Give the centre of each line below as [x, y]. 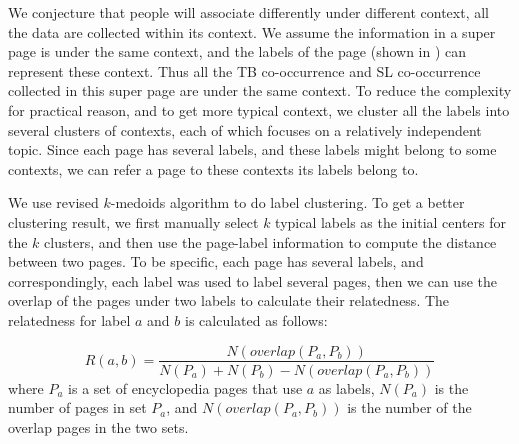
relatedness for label [69, 319]
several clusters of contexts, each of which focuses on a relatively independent [245, 129]
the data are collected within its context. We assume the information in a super [252, 31]
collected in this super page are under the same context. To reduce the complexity [260, 90]
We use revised [53, 202]
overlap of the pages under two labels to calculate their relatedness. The [229, 300]
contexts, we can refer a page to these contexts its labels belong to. [213, 168]
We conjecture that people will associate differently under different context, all [248, 12]
